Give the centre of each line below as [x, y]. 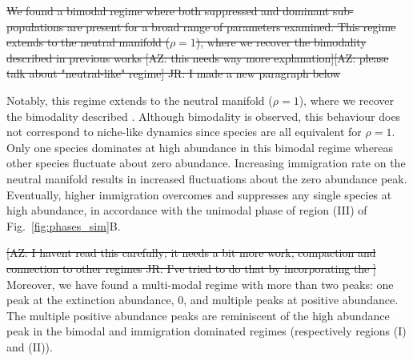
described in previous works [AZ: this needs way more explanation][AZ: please [198, 57]
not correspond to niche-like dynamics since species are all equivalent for [184, 132]
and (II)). [30, 346]
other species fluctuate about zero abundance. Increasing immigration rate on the [206, 163]
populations [35, 26]
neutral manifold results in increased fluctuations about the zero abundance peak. [207, 178]
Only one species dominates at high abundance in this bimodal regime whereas [200, 147]
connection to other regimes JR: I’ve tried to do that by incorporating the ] [191, 268]
